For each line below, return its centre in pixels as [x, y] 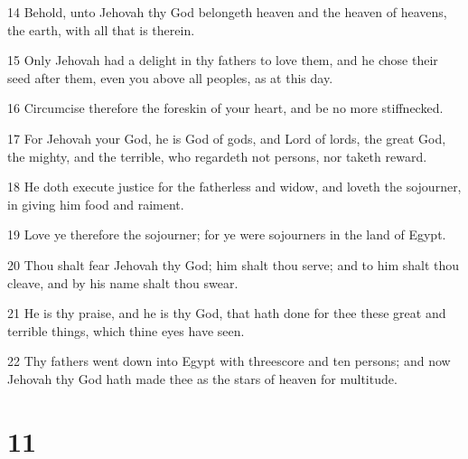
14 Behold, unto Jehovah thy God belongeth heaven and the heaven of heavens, [227, 12]
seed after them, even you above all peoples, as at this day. [170, 77]
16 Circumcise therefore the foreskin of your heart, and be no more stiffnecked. [225, 108]
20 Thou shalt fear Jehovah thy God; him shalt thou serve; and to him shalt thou [234, 264]
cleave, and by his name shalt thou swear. [123, 282]
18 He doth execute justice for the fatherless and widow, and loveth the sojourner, [234, 187]
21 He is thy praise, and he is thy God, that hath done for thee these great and [227, 313]
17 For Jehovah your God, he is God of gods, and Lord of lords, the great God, [227, 138]
